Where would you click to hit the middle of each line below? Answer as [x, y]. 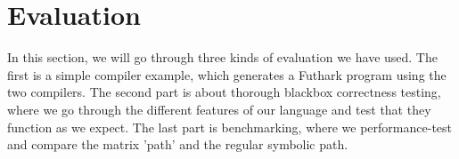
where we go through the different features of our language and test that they [219, 109]
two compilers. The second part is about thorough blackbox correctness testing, [224, 92]
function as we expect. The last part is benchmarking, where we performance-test [230, 127]
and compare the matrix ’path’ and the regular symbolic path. [178, 144]
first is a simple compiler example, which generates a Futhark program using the [227, 74]
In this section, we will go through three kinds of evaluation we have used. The [222, 57]
